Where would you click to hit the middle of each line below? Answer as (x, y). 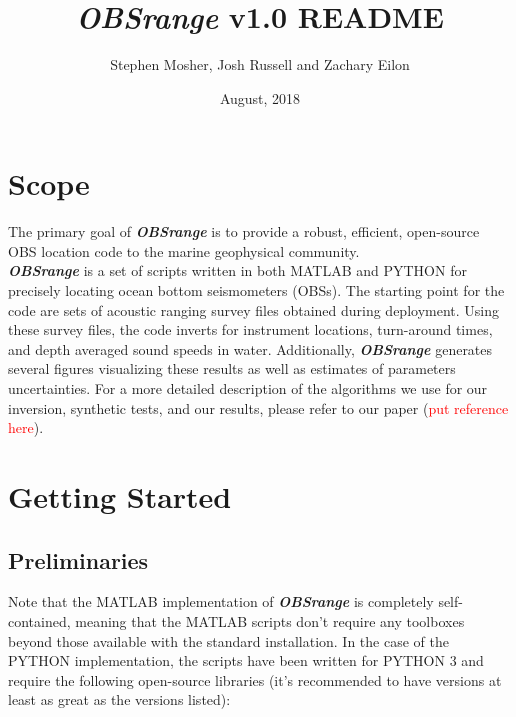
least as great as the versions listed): (119, 699)
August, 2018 (260, 97)
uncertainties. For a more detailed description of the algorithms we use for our (248, 388)
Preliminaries (78, 559)
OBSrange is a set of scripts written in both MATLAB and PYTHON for (237, 270)
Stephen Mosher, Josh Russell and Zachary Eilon (260, 64)
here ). (26, 427)
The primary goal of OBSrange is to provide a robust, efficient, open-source (244, 231)
